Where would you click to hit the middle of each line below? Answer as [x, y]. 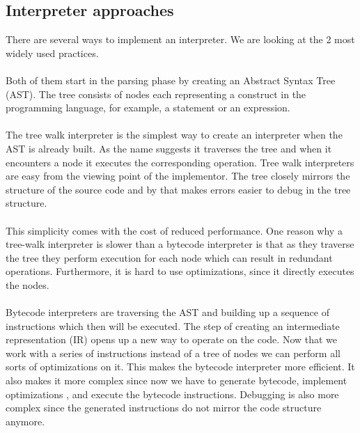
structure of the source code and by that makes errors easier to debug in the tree [178, 189]
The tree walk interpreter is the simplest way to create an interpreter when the [174, 135]
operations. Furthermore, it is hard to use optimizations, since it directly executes [180, 271]
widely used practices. [52, 53]
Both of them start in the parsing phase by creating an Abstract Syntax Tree [171, 80]
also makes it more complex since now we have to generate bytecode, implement [177, 380]
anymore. [25, 421]
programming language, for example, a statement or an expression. [148, 108]
